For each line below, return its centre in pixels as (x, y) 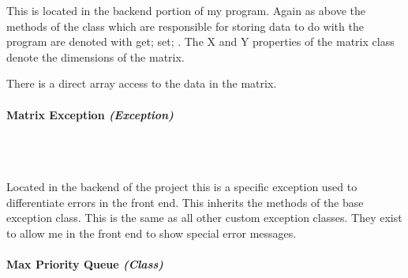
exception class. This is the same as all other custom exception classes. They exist (204, 218)
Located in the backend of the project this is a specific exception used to (182, 186)
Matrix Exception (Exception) (90, 114)
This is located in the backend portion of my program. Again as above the (186, 10)
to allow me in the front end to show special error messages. (152, 233)
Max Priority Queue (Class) (85, 263)
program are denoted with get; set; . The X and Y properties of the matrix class (200, 41)
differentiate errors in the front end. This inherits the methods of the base (185, 202)
